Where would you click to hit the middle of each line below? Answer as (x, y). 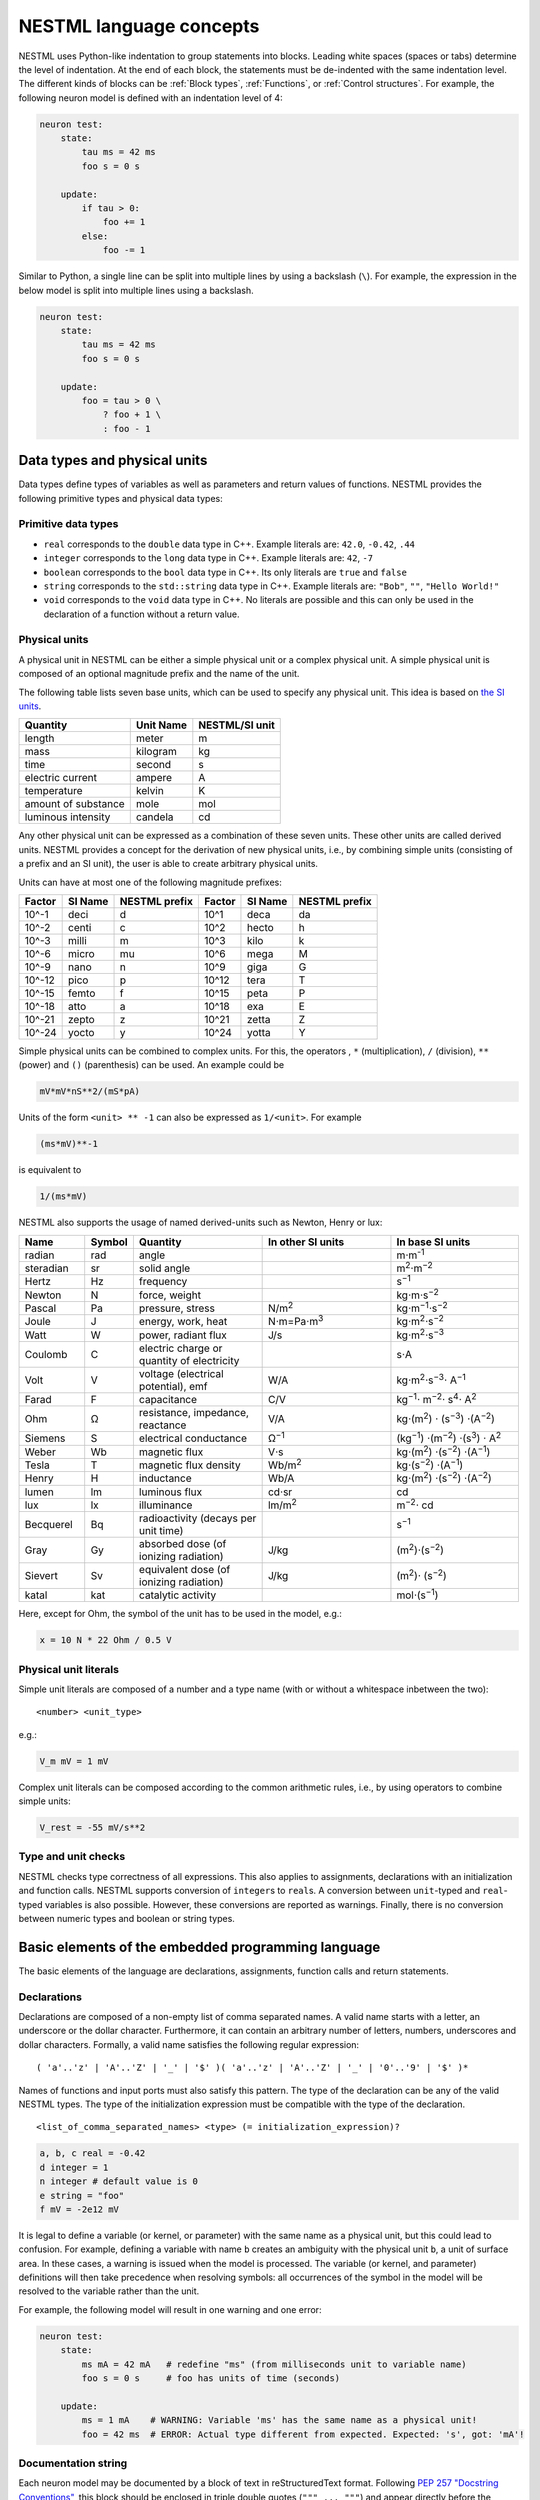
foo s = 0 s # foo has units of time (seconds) (211, 2378)
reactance (162, 1425)
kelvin (149, 791)
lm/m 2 (282, 1504)
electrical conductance (193, 1438)
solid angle (164, 1268)
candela (154, 817)
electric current (60, 778)
